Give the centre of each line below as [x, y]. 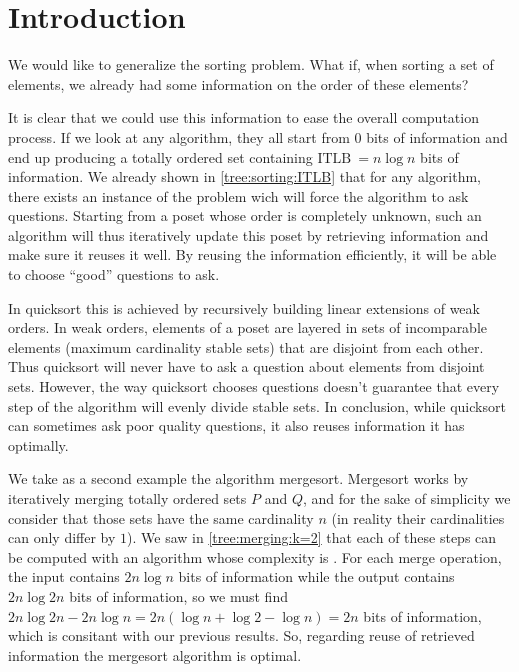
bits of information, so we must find [178, 595]
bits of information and [437, 136]
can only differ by [62, 537]
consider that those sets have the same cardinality [161, 517]
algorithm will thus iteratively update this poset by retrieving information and [248, 234]
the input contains [64, 576]
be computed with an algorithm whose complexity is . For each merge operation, [255, 556]
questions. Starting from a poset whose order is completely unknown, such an [245, 215]
